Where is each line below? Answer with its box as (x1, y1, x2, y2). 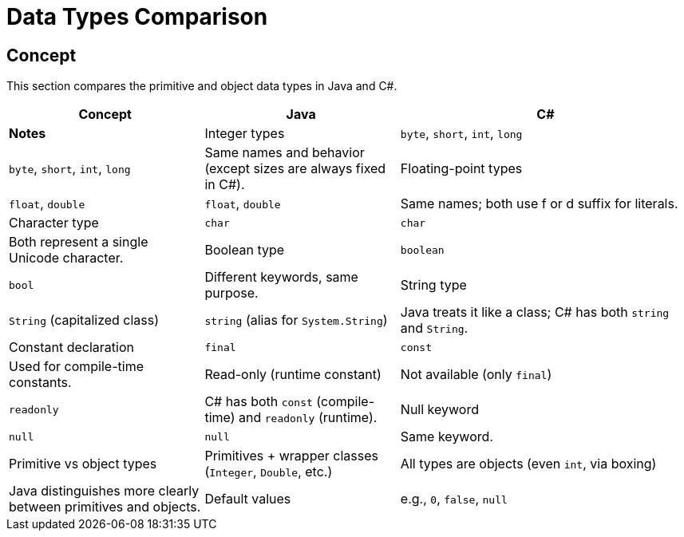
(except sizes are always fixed (204, 160, 386, 177)
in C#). (204, 176, 245, 193)
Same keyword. (400, 428, 493, 445)
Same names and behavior (204, 144, 365, 161)
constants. (9, 374, 72, 391)
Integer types (204, 125, 285, 142)
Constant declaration (9, 339, 134, 356)
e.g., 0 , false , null (400, 491, 508, 507)
